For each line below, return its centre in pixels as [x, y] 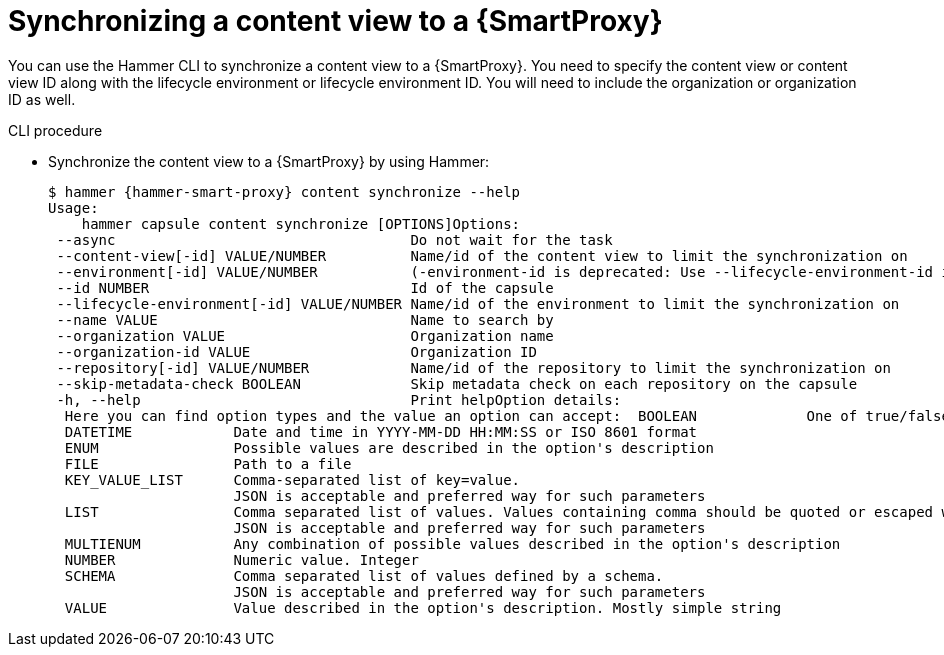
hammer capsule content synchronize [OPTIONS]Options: [301, 223]
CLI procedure [55, 130]
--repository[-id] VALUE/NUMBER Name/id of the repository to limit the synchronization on [473, 367]
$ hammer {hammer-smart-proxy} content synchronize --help [284, 191]
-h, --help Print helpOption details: [339, 399]
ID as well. [42, 99]
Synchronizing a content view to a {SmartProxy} [335, 21]
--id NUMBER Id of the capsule [305, 287]
